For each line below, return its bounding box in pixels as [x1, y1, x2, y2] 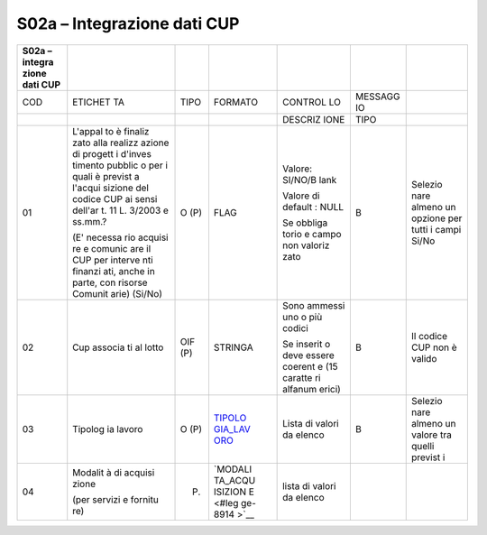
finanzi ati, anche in [72, 264, 155, 277]
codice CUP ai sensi [72, 192, 158, 205]
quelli [410, 439, 435, 452]
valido [410, 352, 437, 364]
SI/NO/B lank [282, 173, 337, 186]
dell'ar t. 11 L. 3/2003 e [72, 204, 169, 217]
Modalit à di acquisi [72, 466, 155, 478]
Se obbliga [282, 217, 328, 229]
